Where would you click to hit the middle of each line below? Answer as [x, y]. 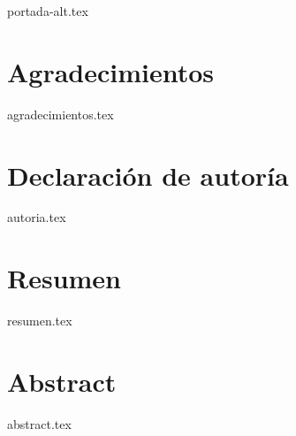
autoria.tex [37, 217]
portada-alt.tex [48, 11]
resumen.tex [40, 321]
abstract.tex [39, 423]
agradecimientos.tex [61, 114]
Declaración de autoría [148, 175]
